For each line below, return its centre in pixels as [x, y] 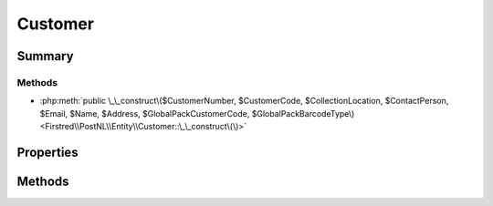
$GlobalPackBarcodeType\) [303, 113]
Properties [47, 152]
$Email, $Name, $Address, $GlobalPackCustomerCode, [145, 113]
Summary [45, 56]
